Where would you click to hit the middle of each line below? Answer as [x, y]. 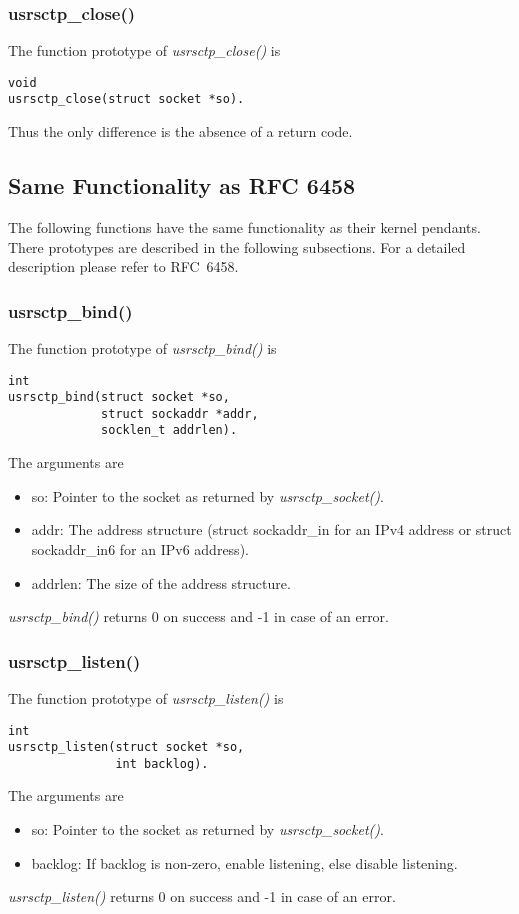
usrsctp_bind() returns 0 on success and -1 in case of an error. [198, 616]
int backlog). [162, 763]
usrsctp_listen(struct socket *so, [126, 747]
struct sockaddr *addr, [180, 413]
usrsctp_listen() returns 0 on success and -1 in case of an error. [202, 896]
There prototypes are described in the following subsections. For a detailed [237, 246]
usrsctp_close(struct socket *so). [126, 99]
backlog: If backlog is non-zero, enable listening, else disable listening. [244, 862]
